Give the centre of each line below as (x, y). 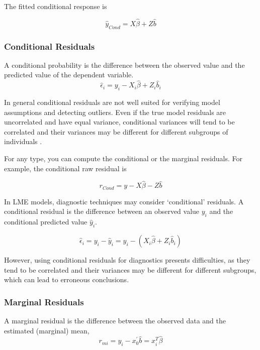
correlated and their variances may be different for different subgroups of (116, 131)
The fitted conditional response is (56, 6)
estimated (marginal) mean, (47, 330)
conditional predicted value (46, 222)
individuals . (23, 141)
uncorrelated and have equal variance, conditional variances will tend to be (119, 122)
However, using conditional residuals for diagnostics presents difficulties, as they (127, 260)
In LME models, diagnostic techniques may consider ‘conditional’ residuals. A (124, 201)
